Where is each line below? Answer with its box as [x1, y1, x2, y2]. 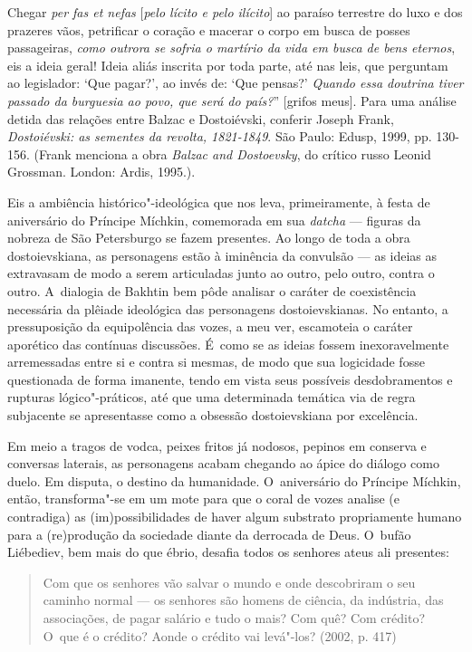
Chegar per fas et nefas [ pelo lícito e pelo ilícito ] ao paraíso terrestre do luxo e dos [7, 3, 463, 21]
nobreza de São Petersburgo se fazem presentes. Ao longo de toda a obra [7, 228, 410, 247]
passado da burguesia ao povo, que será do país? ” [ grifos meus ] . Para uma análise [7, 91, 457, 110]
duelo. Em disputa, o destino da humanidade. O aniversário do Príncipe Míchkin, [7, 471, 461, 490]
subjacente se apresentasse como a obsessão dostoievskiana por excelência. [7, 406, 419, 425]
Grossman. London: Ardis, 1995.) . [7, 162, 196, 181]
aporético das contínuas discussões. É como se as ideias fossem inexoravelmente [7, 334, 449, 353]
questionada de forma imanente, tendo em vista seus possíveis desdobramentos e [7, 369, 453, 388]
